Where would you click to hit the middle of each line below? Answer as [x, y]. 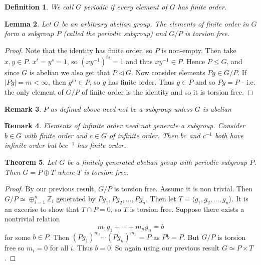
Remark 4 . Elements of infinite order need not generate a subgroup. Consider [125, 125]
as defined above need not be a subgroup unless [121, 108]
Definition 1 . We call [39, 7]
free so [15, 248]
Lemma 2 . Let [28, 23]
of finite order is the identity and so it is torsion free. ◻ [168, 92]
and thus [139, 61]
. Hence [194, 61]
